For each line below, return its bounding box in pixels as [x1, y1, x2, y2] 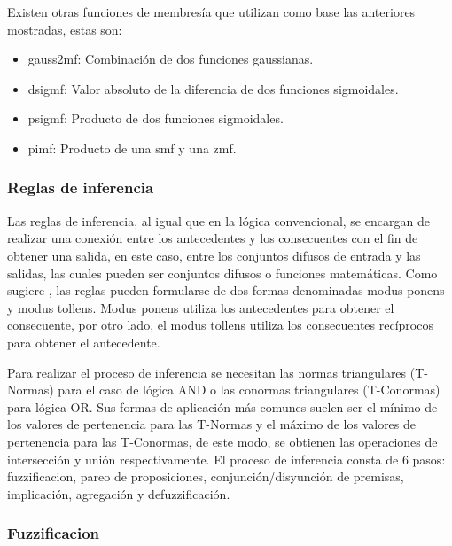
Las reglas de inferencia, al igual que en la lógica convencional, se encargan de [7, 211, 430, 230]
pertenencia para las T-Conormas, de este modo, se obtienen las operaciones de [7, 432, 438, 450]
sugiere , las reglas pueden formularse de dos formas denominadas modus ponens [7, 281, 445, 300]
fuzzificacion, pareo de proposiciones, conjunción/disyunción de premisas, [7, 467, 404, 486]
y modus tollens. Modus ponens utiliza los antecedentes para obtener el [7, 298, 394, 316]
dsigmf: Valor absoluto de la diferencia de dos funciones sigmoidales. [27, 79, 399, 97]
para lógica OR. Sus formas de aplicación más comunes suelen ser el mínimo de [7, 397, 438, 416]
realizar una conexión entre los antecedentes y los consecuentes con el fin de [7, 229, 418, 247]
